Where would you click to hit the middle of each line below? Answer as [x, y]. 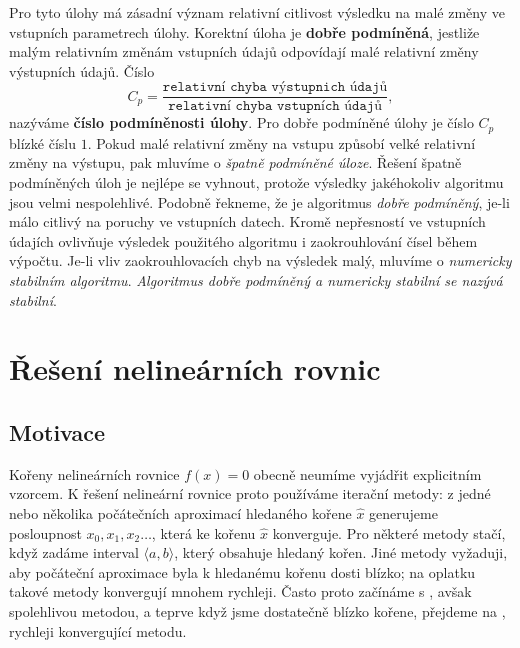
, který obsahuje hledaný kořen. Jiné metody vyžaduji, [341, 552]
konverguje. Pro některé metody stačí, [389, 532]
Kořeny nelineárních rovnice [94, 473]
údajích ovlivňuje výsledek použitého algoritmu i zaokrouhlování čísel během [243, 240]
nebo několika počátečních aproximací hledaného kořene [180, 513]
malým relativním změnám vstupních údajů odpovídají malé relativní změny [244, 51]
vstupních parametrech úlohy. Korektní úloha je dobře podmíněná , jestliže [244, 31]
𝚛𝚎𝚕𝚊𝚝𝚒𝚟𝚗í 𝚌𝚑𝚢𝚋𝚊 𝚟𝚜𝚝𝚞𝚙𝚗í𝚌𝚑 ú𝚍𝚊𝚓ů [275, 106]
